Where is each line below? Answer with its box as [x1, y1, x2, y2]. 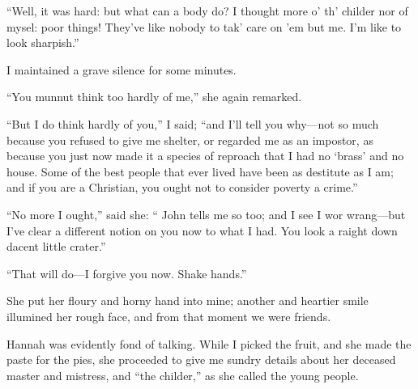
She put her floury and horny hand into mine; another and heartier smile [6, 292, 369, 309]
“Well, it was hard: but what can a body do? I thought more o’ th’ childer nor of [6, 2, 408, 19]
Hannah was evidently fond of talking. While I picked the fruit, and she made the [6, 335, 412, 352]
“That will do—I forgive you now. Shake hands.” [6, 264, 247, 281]
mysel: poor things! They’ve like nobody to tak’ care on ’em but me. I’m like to [6, 18, 402, 35]
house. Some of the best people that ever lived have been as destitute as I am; [6, 163, 394, 180]
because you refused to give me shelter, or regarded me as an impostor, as [6, 131, 373, 148]
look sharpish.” [6, 34, 79, 51]
